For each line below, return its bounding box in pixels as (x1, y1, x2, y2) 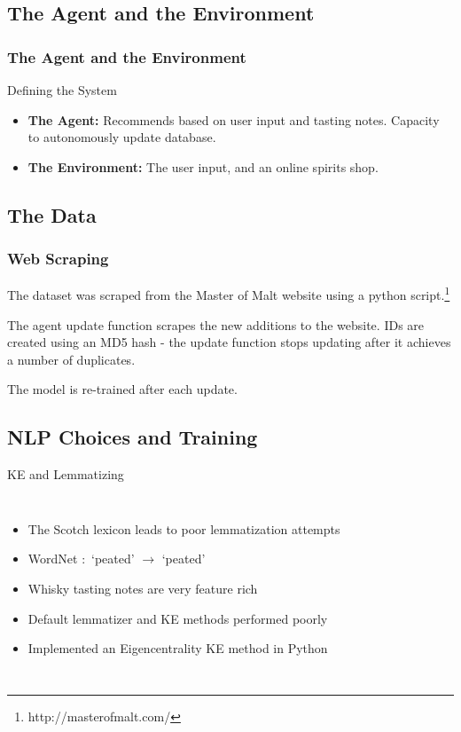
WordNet (27, 549, 78, 568)
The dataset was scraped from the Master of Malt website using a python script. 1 (7, 283, 450, 304)
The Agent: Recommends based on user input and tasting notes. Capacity (27, 110, 440, 129)
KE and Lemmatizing (7, 465, 124, 484)
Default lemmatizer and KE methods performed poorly (27, 609, 328, 627)
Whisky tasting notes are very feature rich (27, 579, 258, 597)
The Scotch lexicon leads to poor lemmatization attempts (27, 519, 340, 538)
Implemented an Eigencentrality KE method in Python (27, 639, 328, 657)
